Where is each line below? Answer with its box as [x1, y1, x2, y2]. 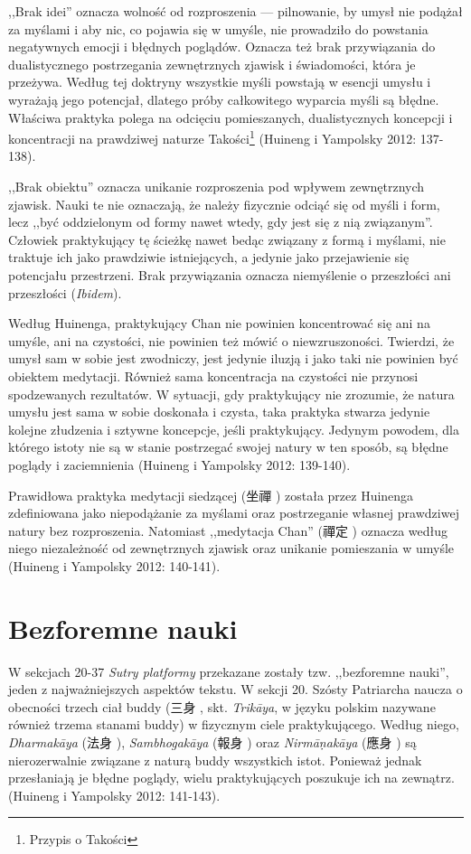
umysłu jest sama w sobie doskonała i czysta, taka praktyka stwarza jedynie [8, 402, 430, 421]
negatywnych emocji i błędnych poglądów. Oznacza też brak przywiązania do [8, 37, 436, 56]
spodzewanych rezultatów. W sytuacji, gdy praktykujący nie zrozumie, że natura [8, 384, 455, 403]
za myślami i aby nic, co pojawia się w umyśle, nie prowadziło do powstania [8, 19, 429, 38]
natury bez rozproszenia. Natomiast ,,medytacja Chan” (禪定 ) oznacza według [8, 521, 448, 540]
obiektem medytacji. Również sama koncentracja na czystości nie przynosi [8, 366, 419, 385]
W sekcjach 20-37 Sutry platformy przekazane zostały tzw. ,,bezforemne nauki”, [8, 662, 449, 680]
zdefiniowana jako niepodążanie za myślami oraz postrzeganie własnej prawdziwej [8, 503, 459, 522]
